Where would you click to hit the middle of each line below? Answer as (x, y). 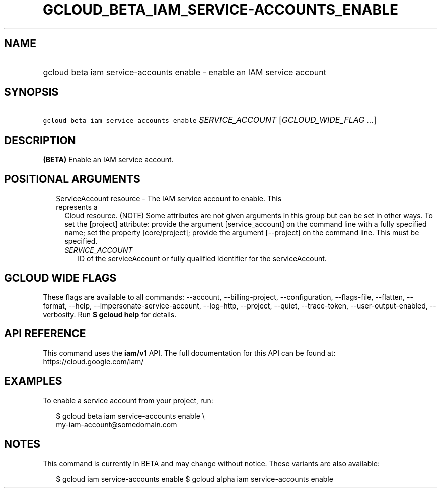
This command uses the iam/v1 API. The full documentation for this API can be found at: (189, 353)
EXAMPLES (33, 381)
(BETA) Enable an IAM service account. (108, 160)
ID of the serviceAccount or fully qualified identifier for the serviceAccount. (202, 259)
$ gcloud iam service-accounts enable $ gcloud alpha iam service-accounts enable (195, 479)
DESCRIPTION (40, 140)
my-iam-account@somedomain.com (117, 424)
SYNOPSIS (31, 92)
